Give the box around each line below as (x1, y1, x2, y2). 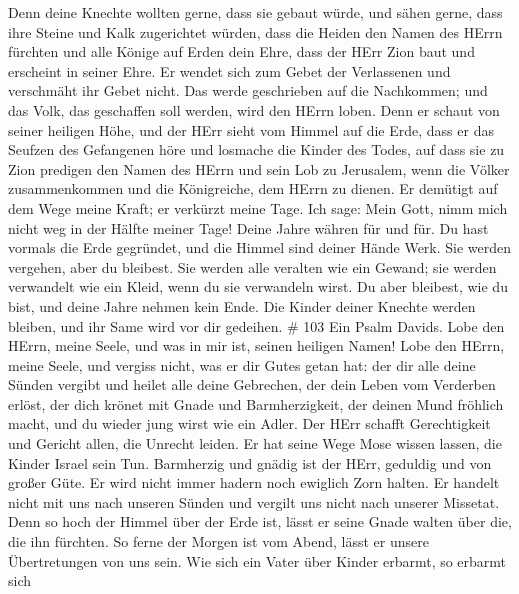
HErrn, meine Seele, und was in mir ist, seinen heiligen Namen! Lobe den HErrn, (8, 335, 505, 356)
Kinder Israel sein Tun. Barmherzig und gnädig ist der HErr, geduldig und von (8, 452, 492, 473)
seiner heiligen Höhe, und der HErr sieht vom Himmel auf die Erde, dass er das (8, 119, 494, 140)
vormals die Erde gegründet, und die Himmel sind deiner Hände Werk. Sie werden (8, 237, 512, 258)
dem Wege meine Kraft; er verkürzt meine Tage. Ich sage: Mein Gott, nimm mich (8, 197, 508, 218)
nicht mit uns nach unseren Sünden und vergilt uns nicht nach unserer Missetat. (8, 491, 500, 512)
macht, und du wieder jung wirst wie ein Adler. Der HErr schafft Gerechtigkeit (8, 413, 491, 434)
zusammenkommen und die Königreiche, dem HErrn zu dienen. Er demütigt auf (8, 178, 498, 199)
